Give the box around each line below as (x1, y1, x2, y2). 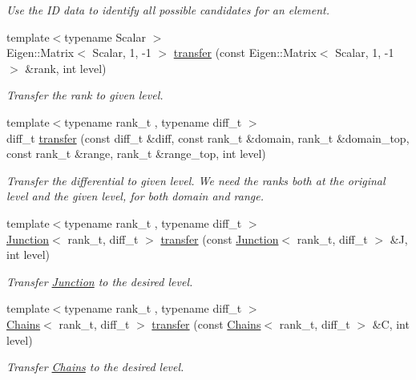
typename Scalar (64, 28, 146, 45)
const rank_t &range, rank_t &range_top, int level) (6, 145, 266, 162)
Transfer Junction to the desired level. (6, 273, 193, 289)
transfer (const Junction (160, 230, 279, 247)
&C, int (372, 315, 410, 332)
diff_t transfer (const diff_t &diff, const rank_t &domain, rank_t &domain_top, (6, 129, 410, 146)
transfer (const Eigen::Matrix (173, 44, 317, 61)
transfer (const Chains (151, 315, 261, 332)
